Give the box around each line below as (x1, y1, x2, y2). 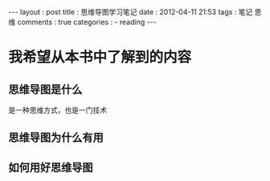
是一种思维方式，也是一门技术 (8, 106, 107, 115)
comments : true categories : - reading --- (17, 18, 157, 26)
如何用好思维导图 (8, 160, 93, 174)
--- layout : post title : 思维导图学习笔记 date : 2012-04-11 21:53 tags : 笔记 (8, 7, 253, 17)
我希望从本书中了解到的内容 (8, 48, 192, 66)
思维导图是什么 (8, 82, 83, 96)
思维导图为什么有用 (8, 131, 104, 145)
